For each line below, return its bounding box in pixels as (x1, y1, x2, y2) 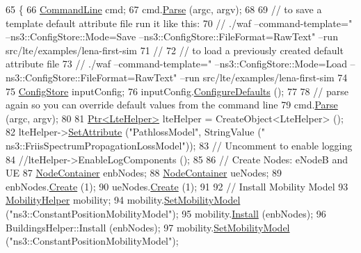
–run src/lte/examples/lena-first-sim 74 (180, 70, 348, 84)
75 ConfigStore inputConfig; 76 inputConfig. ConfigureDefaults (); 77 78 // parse (6, 83, 348, 98)
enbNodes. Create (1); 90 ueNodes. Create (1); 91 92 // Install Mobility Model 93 (6, 179, 348, 193)
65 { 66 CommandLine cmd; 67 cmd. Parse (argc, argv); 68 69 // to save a (6, 2, 322, 16)
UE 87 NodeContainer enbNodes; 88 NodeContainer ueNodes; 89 (6, 165, 282, 180)
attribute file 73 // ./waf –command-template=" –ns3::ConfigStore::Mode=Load (6, 56, 347, 71)
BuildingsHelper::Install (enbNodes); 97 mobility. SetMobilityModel (6, 220, 290, 234)
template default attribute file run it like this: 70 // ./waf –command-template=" (6, 15, 353, 30)
